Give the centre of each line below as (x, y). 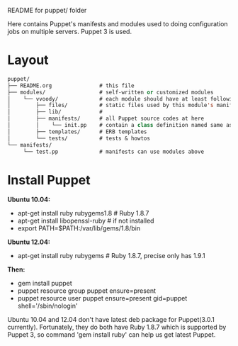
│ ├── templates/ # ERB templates (77, 132)
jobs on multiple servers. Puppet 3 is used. (70, 32)
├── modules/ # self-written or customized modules (110, 92)
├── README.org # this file (71, 85)
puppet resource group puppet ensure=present (87, 291)
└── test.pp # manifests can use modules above (113, 152)
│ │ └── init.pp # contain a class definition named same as (120, 125)
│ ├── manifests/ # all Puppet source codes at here (106, 119)
